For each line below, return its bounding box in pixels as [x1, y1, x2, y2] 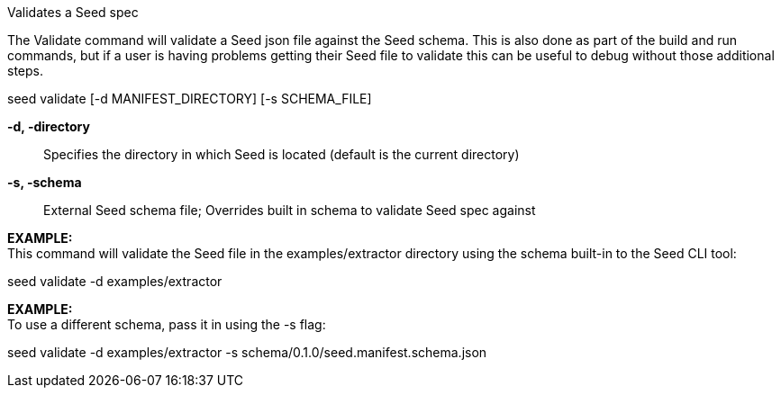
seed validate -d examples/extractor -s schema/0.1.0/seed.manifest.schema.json [7, 345, 487, 360]
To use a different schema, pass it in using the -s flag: [7, 317, 326, 332]
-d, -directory [7, 119, 90, 134]
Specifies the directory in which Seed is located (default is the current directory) [43, 147, 520, 162]
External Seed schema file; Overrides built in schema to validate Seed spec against [43, 202, 536, 218]
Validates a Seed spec [7, 4, 139, 20]
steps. [7, 63, 43, 78]
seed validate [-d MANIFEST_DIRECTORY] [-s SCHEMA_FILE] [7, 91, 372, 106]
